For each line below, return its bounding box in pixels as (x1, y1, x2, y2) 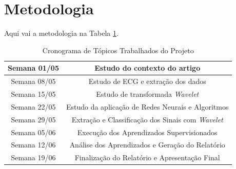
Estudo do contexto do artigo (94, 62, 201, 73)
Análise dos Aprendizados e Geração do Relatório (69, 139, 225, 150)
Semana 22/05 (11, 101, 56, 112)
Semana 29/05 (11, 114, 56, 124)
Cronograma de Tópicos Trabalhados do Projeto (42, 45, 194, 55)
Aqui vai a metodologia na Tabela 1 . (4, 28, 119, 38)
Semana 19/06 (11, 152, 56, 163)
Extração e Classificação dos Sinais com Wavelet (71, 114, 223, 124)
